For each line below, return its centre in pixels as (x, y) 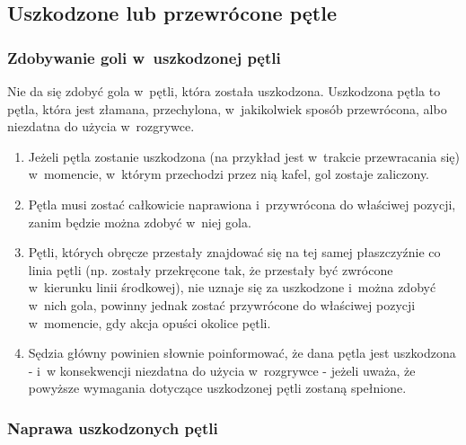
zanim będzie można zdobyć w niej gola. (140, 222)
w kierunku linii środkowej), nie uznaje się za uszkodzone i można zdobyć (232, 287)
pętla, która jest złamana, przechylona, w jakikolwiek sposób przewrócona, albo (227, 108)
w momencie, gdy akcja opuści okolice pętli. (149, 322)
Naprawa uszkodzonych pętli (113, 427)
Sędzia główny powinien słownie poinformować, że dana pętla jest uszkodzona (242, 353)
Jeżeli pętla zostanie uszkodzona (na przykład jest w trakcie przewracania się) (244, 156)
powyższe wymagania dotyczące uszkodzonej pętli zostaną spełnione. (217, 388)
